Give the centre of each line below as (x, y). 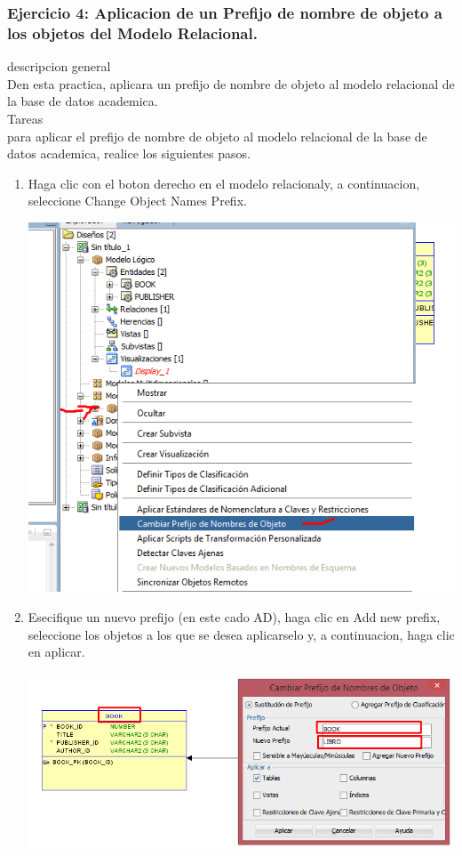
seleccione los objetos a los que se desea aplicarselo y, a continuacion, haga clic (241, 634)
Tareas (25, 118)
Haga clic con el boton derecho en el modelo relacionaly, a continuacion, (224, 183)
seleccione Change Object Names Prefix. (137, 201)
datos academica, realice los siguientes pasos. (129, 153)
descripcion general (59, 66)
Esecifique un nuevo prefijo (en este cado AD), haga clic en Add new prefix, (234, 616)
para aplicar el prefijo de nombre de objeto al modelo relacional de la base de (217, 136)
